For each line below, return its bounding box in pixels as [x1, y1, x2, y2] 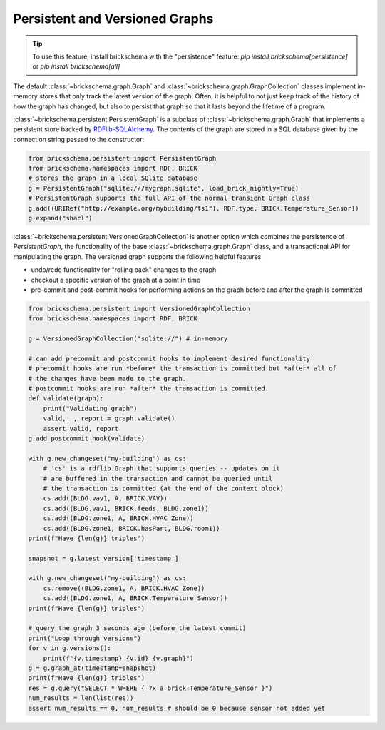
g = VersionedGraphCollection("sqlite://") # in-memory [28, 335, 228, 343]
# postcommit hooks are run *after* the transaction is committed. [28, 385, 269, 392]
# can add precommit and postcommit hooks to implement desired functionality [28, 354, 310, 363]
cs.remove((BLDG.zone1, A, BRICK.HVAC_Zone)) [43, 584, 205, 592]
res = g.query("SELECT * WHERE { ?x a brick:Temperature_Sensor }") [28, 684, 273, 692]
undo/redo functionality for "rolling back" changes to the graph [31, 265, 217, 274]
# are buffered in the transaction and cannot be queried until [43, 475, 273, 482]
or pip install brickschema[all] [32, 62, 120, 71]
